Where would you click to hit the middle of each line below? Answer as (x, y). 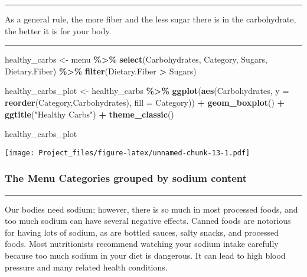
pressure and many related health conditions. (86, 267)
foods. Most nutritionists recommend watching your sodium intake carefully (142, 244)
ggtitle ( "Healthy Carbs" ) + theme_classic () (89, 114)
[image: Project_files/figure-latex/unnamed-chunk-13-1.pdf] (128, 153)
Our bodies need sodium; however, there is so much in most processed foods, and (151, 209)
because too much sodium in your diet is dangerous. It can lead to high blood (145, 255)
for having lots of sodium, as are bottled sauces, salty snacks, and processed (142, 232)
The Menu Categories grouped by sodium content (126, 178)
